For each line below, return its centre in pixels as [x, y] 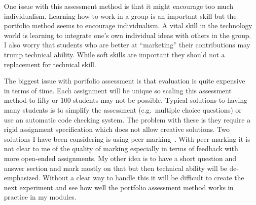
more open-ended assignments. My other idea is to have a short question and [120, 158]
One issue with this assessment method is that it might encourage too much [119, 6]
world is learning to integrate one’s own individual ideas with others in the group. [128, 35]
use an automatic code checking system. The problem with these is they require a [127, 119]
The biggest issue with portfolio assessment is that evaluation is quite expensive [125, 81]
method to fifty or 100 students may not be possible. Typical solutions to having [126, 100]
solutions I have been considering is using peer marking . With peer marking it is [127, 139]
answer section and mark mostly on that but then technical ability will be [116, 168]
